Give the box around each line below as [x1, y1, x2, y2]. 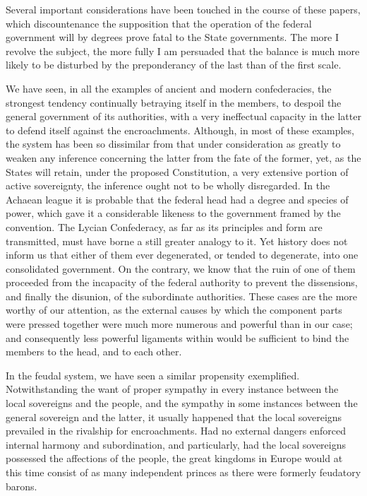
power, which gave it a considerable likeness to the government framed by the [6, 206, 341, 220]
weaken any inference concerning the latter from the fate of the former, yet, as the [6, 150, 361, 165]
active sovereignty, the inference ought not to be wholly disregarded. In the [6, 178, 330, 193]
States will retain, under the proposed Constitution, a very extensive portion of [6, 164, 349, 179]
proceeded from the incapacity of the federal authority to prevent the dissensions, [6, 275, 358, 290]
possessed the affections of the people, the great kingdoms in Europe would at [6, 451, 343, 466]
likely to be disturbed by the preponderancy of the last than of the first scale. [6, 57, 342, 72]
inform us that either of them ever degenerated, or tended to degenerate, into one [6, 247, 359, 262]
